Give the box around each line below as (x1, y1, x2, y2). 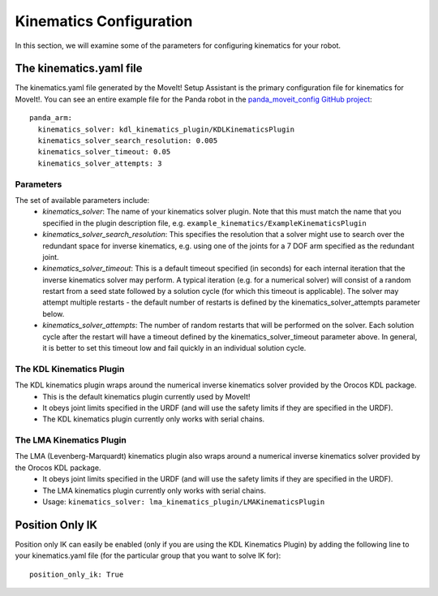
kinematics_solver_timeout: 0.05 (37, 147, 171, 157)
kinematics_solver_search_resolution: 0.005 (37, 136, 218, 145)
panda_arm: (29, 114, 73, 123)
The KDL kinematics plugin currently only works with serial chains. (42, 414, 265, 424)
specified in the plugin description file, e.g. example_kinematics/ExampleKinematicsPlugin (42, 218, 367, 227)
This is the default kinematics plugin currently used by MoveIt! (42, 391, 251, 401)
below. (42, 309, 65, 318)
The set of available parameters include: (15, 195, 150, 205)
